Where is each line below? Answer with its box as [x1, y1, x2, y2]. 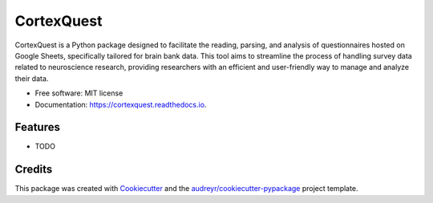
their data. [14, 73, 49, 83]
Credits [14, 163, 53, 177]
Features [14, 120, 60, 134]
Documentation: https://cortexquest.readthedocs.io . [34, 99, 207, 109]
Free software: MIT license [34, 88, 123, 98]
